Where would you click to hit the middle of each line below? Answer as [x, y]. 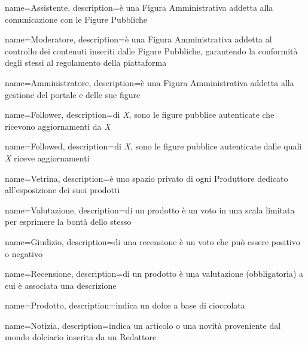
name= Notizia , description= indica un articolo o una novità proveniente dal [143, 325]
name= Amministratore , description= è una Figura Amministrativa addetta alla [150, 82]
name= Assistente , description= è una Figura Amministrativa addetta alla [139, 7]
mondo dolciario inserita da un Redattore [81, 337]
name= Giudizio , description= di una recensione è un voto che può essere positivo [153, 241]
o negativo [24, 253]
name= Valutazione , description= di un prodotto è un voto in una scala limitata [150, 210]
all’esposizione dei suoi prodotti [62, 190]
